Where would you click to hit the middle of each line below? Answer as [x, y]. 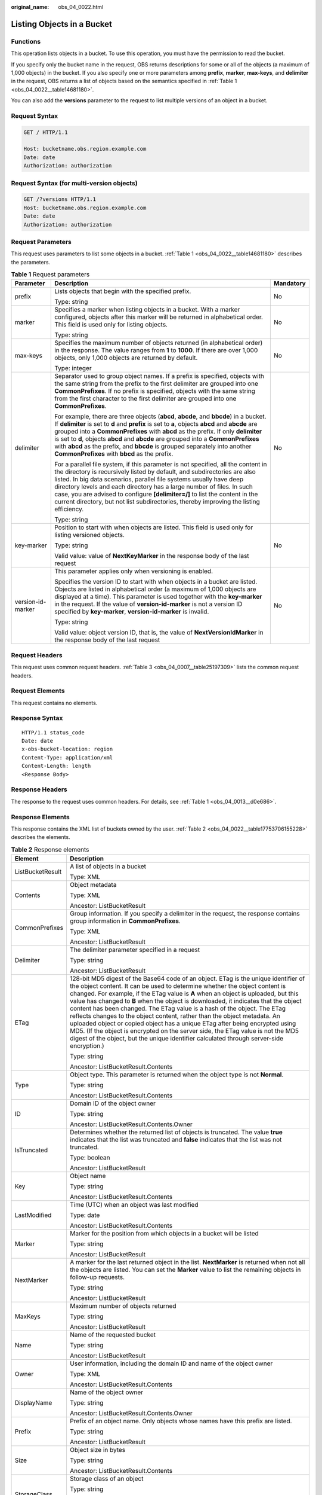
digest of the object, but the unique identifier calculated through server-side [176, 1039]
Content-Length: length [56, 766]
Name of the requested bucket [113, 1335]
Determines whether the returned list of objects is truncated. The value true [176, 1132]
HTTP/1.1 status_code [53, 732]
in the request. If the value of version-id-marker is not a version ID [148, 604]
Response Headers [39, 789]
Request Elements [38, 691]
